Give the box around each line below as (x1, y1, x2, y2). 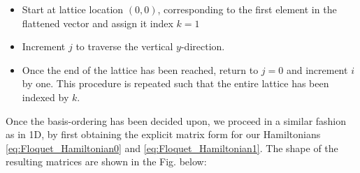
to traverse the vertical (75, 39, 173, 54)
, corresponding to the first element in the (157, 2, 337, 16)
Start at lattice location (22, 2, 124, 16)
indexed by (22, 89, 69, 104)
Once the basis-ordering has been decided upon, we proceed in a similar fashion (6, 113, 347, 128)
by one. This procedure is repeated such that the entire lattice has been (22, 76, 329, 91)
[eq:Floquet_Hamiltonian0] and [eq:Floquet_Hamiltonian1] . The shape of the (6, 140, 338, 155)
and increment (286, 62, 348, 77)
